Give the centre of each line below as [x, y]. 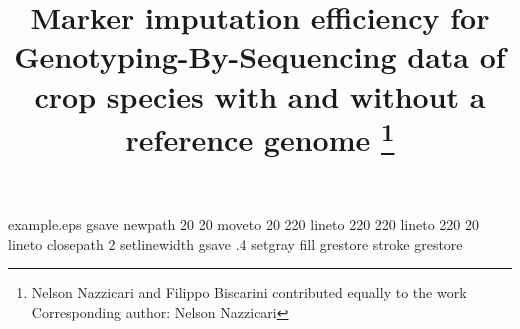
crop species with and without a [260, 95]
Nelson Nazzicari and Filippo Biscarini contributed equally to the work [249, 292]
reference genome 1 [260, 137]
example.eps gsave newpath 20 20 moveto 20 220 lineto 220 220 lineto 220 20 [244, 224]
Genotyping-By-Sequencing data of [260, 56]
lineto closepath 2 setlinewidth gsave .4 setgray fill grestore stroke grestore [235, 243]
